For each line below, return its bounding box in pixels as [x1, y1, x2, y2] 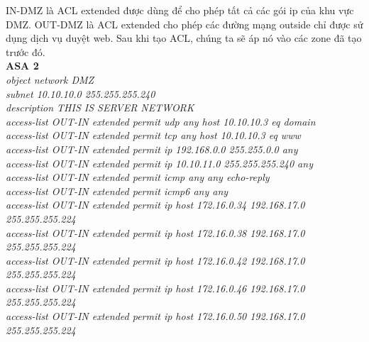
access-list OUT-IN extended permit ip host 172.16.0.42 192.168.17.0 [6, 253, 305, 267]
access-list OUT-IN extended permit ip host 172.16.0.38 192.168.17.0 [6, 225, 305, 240]
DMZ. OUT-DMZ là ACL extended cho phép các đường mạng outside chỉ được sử [6, 16, 363, 31]
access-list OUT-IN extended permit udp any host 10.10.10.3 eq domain [6, 114, 316, 128]
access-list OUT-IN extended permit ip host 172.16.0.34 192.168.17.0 [6, 197, 305, 212]
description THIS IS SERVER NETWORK [6, 100, 194, 115]
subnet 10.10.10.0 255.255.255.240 [6, 86, 155, 101]
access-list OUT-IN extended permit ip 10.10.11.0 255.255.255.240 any [6, 155, 313, 170]
